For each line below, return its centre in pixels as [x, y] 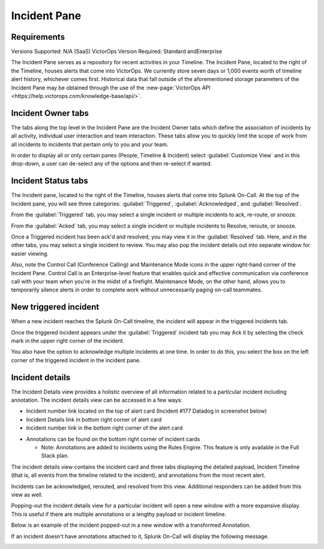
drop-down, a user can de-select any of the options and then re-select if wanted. [112, 164]
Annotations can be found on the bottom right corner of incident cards [113, 439]
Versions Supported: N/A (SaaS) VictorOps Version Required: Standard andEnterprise [116, 52]
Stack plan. [55, 456]
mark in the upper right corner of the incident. [68, 341]
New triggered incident [55, 307]
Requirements [38, 37]
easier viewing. [30, 253]
